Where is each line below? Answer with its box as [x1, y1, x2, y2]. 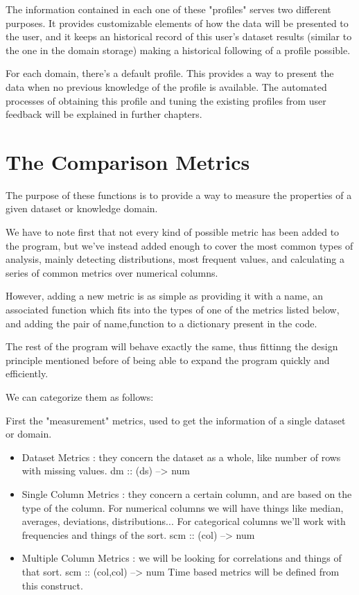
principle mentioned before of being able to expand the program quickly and [6, 352, 330, 367]
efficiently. [6, 366, 49, 381]
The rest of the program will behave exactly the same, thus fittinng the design [6, 339, 338, 354]
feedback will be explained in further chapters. [6, 107, 202, 121]
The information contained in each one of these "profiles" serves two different [6, 2, 331, 16]
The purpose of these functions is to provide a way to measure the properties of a [6, 187, 352, 202]
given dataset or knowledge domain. [6, 201, 158, 216]
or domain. [6, 426, 52, 441]
